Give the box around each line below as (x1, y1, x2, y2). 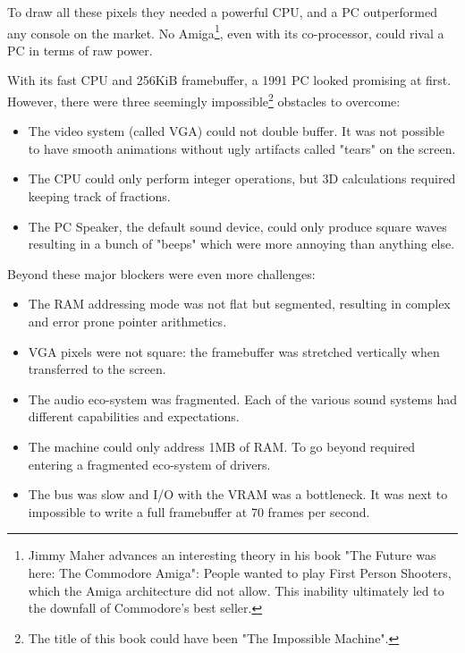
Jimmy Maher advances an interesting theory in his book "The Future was (28, 546, 436, 564)
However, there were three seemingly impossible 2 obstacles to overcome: (7, 89, 401, 110)
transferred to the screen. (28, 360, 166, 378)
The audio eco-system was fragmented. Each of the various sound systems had (28, 389, 457, 408)
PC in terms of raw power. (7, 40, 153, 59)
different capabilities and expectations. (28, 407, 240, 426)
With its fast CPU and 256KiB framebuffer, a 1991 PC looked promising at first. (7, 71, 452, 89)
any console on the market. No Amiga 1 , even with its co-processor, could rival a (7, 21, 444, 42)
